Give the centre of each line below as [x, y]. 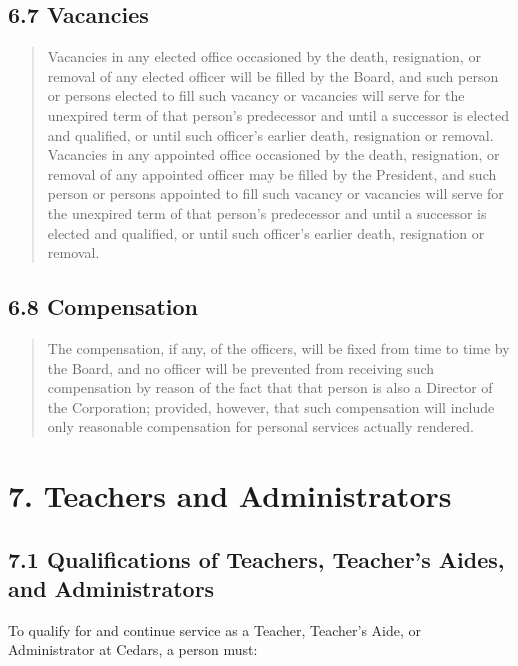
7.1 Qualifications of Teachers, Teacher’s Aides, [256, 558]
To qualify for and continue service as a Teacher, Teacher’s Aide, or [215, 629]
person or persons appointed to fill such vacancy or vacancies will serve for [275, 193]
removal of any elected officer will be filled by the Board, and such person [273, 75]
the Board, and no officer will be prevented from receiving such [241, 367]
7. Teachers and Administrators [230, 495]
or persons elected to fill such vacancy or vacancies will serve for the [256, 95]
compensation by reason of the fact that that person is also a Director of [270, 387]
